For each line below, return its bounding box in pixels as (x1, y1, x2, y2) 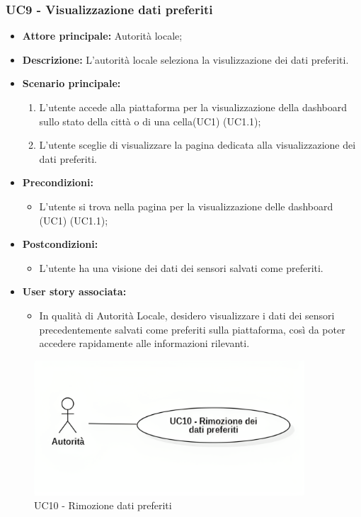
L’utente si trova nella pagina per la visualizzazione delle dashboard (39, 198, 333, 213)
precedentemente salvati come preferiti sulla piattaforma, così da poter (39, 322, 345, 336)
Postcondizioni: (22, 237, 98, 251)
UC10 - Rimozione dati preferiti (34, 498, 172, 513)
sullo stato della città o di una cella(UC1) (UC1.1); (39, 113, 261, 128)
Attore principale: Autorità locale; (22, 28, 183, 43)
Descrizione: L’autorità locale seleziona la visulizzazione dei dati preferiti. (22, 52, 349, 67)
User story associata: (22, 284, 127, 299)
